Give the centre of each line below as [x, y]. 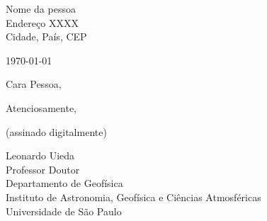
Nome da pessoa [41, 8]
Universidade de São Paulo [64, 211]
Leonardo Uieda [40, 155]
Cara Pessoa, [34, 84]
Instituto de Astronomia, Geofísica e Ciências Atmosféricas [133, 197]
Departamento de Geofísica [64, 183]
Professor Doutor [43, 169]
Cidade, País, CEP [46, 36]
